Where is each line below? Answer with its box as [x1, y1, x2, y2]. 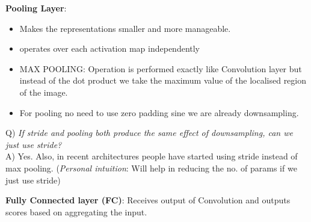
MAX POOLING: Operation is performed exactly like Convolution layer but [19, 62, 302, 75]
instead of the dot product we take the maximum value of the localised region [19, 74, 307, 87]
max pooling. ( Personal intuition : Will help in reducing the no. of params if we [5, 161, 297, 174]
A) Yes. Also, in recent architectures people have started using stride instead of [5, 150, 298, 162]
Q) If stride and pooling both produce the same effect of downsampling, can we [5, 126, 293, 139]
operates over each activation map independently [19, 42, 200, 55]
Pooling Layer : [5, 2, 67, 14]
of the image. [19, 85, 68, 98]
